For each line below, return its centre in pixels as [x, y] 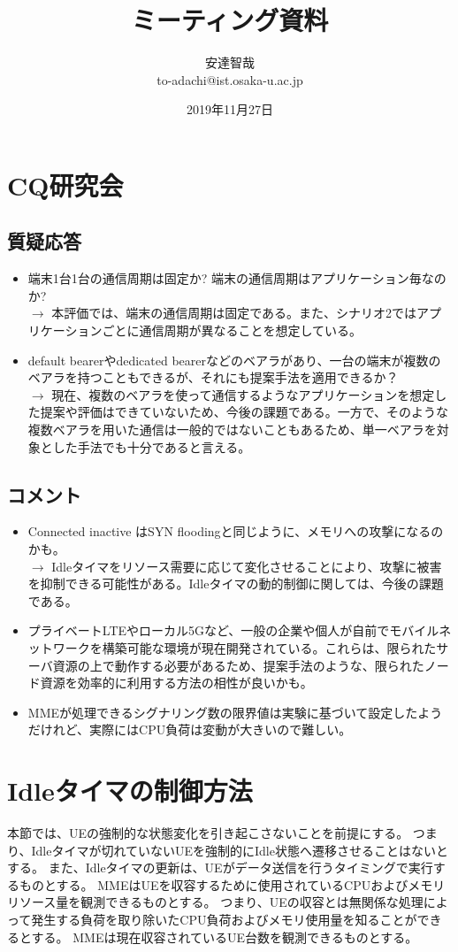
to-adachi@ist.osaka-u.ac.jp [230, 79]
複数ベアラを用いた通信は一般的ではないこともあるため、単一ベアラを [232, 430]
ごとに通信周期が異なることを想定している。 [232, 330]
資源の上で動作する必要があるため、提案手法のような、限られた [238, 665]
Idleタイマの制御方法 [130, 791]
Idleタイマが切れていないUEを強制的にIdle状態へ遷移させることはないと [240, 850]
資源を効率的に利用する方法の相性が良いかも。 [176, 683]
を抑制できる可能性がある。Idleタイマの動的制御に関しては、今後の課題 [236, 583]
